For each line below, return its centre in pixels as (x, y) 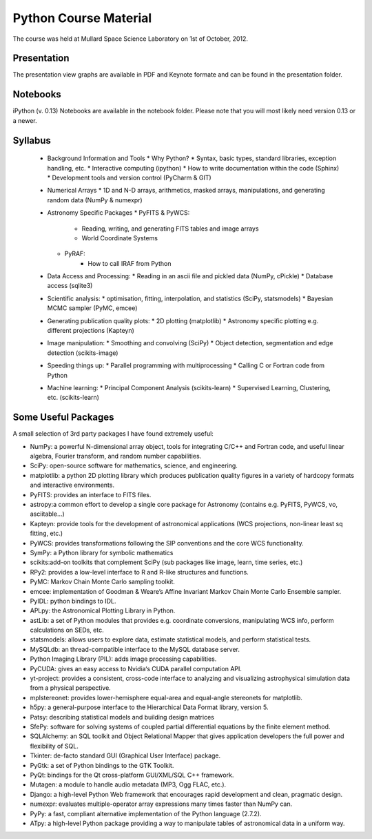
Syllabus (32, 141)
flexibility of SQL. (54, 746)
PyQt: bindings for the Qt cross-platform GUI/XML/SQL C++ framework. (132, 775)
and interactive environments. (72, 485)
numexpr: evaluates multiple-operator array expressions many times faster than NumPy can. (161, 804)
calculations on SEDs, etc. (67, 630)
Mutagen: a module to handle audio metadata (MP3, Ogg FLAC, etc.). (128, 784)
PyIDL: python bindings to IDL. (73, 601)
